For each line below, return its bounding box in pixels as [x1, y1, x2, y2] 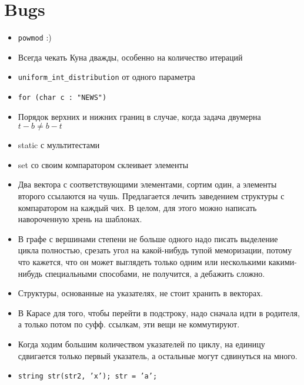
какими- [268, 256, 297, 268]
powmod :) [18, 31, 52, 43]
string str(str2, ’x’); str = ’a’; [18, 372, 158, 381]
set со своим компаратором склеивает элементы [18, 158, 189, 170]
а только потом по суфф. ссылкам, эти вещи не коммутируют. [18, 318, 240, 330]
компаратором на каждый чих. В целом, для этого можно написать [18, 201, 257, 213]
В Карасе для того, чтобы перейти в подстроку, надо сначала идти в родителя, [18, 306, 300, 319]
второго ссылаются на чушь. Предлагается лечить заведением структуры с [18, 190, 285, 202]
